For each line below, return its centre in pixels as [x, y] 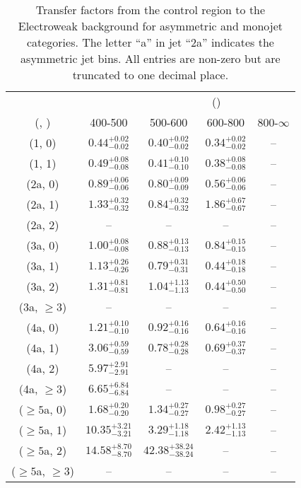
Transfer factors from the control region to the [150, 10]
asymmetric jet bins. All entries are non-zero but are [150, 58]
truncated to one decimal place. [150, 75]
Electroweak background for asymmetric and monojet [150, 26]
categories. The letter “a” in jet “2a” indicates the [150, 42]
